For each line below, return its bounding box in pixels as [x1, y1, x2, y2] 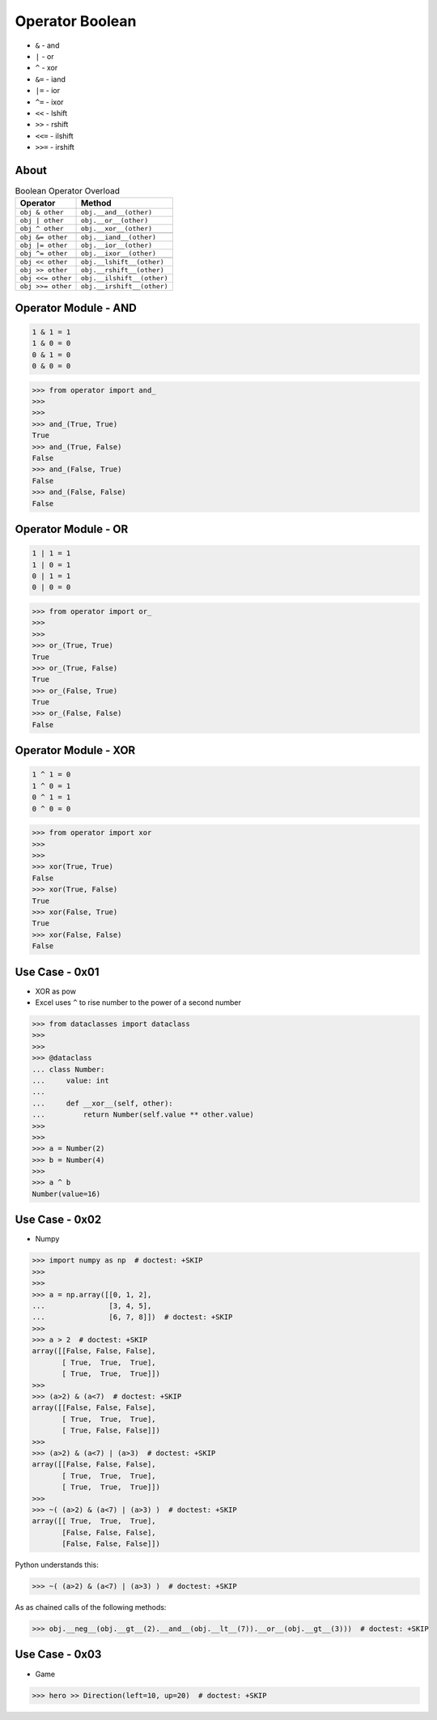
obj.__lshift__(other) [80, 258, 165, 266]
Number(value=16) [32, 1189, 101, 1198]
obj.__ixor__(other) [80, 249, 157, 258]
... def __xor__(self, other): [32, 1098, 173, 1108]
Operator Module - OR [15, 522, 129, 536]
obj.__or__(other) [80, 216, 149, 225]
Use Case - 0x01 [15, 964, 100, 979]
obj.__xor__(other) [80, 224, 153, 233]
